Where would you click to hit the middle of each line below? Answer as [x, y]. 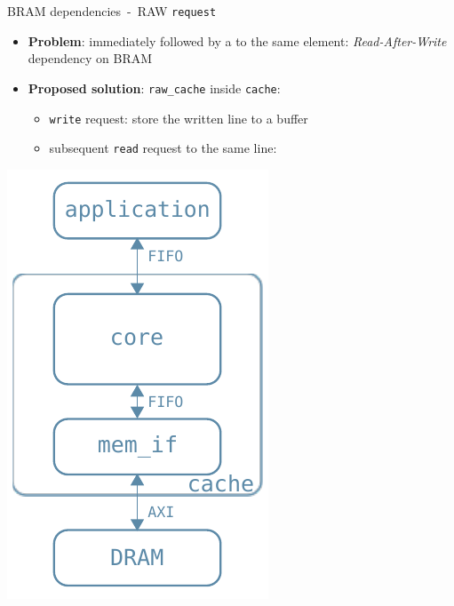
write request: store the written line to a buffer [179, 118]
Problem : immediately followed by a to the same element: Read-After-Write [237, 40]
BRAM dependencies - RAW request [112, 11]
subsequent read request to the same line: [163, 148]
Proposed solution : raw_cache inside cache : [154, 88]
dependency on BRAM [90, 58]
